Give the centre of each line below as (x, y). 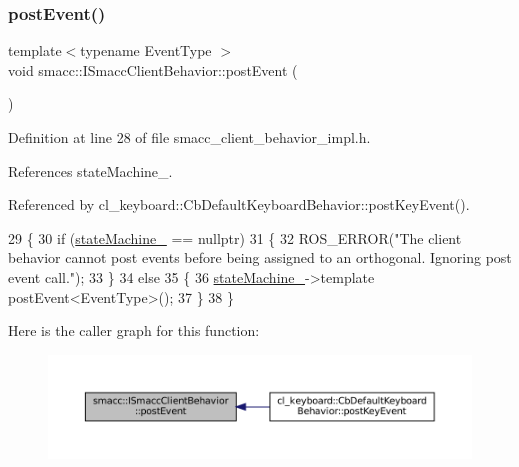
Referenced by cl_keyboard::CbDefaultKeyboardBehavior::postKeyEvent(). (239, 204)
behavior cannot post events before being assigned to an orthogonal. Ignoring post (260, 257)
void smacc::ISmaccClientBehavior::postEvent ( (153, 69)
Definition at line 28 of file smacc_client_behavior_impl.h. (189, 137)
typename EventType (146, 50)
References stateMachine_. (90, 170)
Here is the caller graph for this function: (134, 330)
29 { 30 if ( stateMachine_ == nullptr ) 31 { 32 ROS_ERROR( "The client (235, 237)
